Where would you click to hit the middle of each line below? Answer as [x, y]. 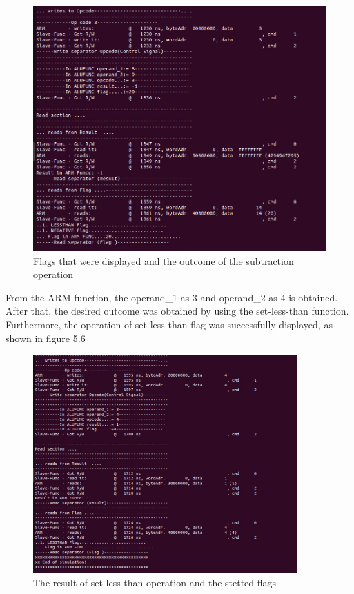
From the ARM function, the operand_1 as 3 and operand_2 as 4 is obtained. [172, 297]
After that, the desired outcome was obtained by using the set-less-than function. [177, 311]
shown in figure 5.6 [46, 338]
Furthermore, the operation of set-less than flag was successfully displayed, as [169, 325]
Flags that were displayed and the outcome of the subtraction [164, 260]
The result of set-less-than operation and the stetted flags [155, 582]
